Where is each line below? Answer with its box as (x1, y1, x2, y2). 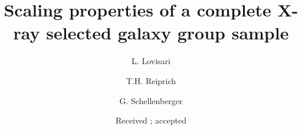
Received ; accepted (116, 114, 186, 126)
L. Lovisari (132, 55, 170, 67)
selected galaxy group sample (46, 21, 289, 45)
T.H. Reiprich (126, 74, 176, 86)
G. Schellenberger (119, 94, 183, 106)
